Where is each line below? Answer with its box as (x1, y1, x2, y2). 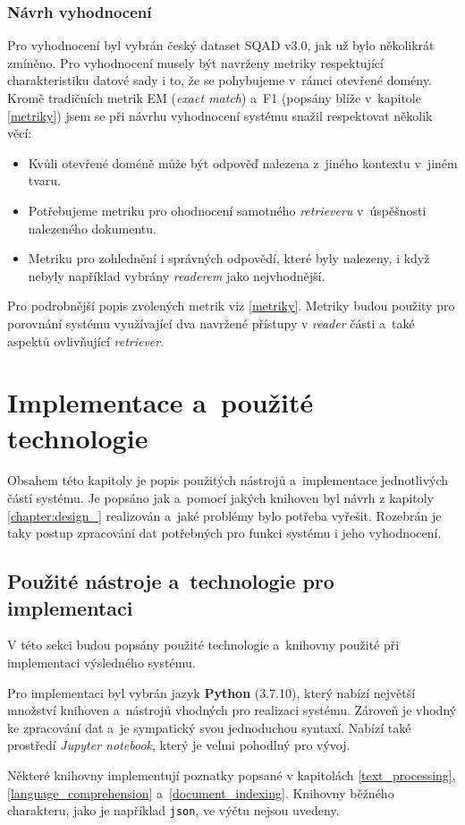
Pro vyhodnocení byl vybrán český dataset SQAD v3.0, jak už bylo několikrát (7, 36, 435, 55)
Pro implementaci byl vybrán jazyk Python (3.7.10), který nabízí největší (7, 683, 416, 702)
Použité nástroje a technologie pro (7, 567, 334, 595)
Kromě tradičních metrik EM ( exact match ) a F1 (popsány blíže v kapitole (7, 89, 421, 106)
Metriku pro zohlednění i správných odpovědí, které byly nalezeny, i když (28, 249, 430, 268)
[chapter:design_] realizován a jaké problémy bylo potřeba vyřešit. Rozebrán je (7, 506, 442, 524)
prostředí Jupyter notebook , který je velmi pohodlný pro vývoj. (7, 736, 351, 754)
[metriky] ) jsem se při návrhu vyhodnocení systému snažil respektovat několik (7, 106, 433, 124)
